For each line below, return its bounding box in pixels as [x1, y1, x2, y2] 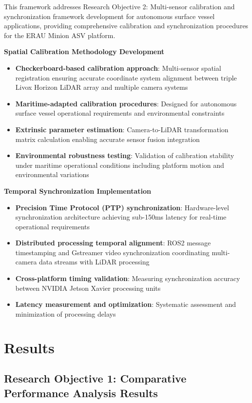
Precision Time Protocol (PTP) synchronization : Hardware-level [15, 202, 229, 212]
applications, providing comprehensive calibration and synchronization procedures [4, 20, 249, 31]
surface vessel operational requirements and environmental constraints [15, 108, 225, 118]
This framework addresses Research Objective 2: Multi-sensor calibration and [4, 1, 235, 11]
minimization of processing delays [15, 308, 116, 319]
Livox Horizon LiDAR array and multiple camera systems [15, 82, 188, 92]
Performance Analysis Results [4, 385, 158, 400]
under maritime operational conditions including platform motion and [15, 160, 224, 170]
